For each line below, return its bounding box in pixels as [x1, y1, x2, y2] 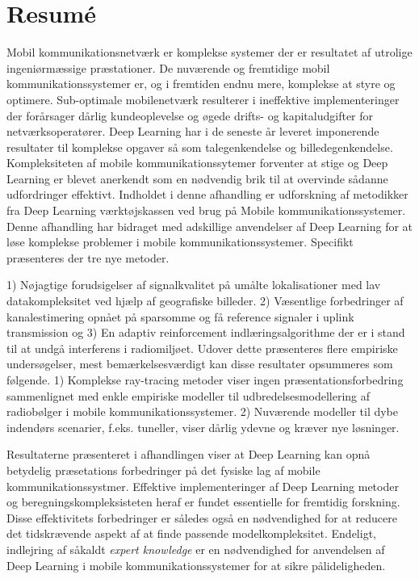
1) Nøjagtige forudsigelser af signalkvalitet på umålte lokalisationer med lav [6, 276, 381, 293]
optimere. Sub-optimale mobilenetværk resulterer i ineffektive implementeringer [6, 90, 400, 107]
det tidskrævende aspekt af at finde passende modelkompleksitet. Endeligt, [6, 525, 376, 542]
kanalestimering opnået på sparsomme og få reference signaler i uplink [6, 308, 354, 325]
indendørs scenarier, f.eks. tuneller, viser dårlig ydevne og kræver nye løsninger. [6, 418, 400, 435]
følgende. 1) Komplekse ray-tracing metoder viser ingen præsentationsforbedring [6, 371, 404, 388]
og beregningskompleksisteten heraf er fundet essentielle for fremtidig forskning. [6, 493, 400, 510]
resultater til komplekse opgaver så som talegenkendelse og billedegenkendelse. [6, 138, 393, 155]
